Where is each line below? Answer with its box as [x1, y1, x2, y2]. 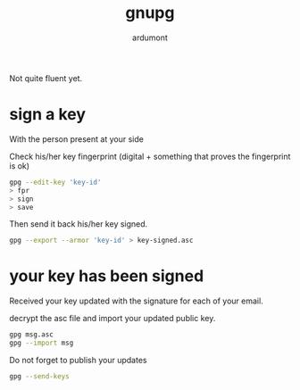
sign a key [9, 104, 87, 125]
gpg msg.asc [9, 330, 54, 339]
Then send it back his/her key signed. [9, 219, 148, 229]
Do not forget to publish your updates [9, 354, 147, 365]
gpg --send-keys [9, 371, 70, 381]
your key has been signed [9, 266, 204, 286]
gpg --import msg [9, 338, 74, 348]
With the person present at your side [9, 133, 145, 145]
